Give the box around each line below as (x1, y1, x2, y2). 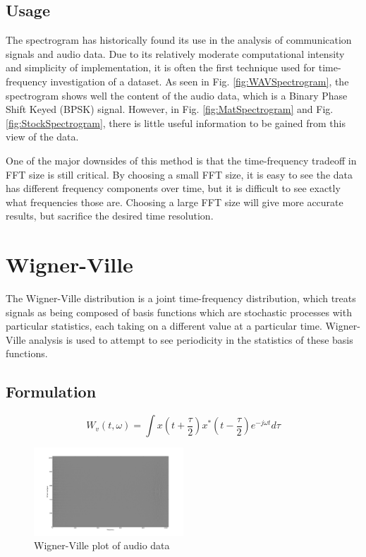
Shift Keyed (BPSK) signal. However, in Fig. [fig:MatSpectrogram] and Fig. (6, 102, 334, 116)
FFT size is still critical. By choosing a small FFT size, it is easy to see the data (6, 167, 353, 181)
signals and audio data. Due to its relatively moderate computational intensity (6, 46, 345, 61)
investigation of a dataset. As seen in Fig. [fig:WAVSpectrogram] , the (50, 73, 349, 88)
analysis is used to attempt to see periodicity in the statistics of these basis (29, 332, 353, 347)
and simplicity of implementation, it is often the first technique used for (6, 60, 316, 75)
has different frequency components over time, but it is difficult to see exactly (6, 181, 341, 196)
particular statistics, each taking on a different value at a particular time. (6, 318, 322, 333)
